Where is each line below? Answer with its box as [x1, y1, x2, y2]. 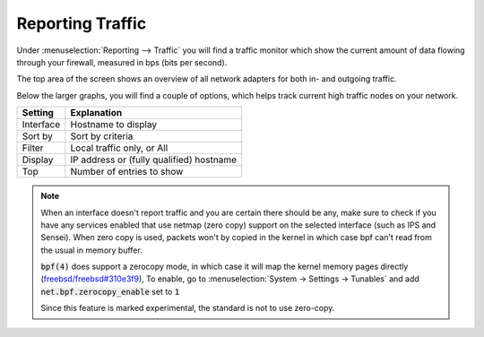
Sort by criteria [70, 130, 134, 143]
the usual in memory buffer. [40, 245, 143, 255]
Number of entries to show [70, 166, 184, 178]
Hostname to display [70, 118, 157, 131]
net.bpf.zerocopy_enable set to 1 [40, 286, 180, 297]
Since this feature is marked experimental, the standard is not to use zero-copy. [40, 303, 335, 314]
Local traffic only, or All [70, 142, 169, 154]
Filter [22, 142, 44, 154]
